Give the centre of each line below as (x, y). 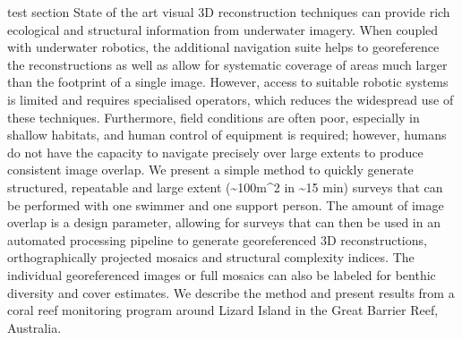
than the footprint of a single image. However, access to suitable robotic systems (228, 82)
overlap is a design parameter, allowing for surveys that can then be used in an (224, 222)
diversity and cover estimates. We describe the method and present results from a (231, 292)
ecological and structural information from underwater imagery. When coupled (223, 29)
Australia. (34, 327)
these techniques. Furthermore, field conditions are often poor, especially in (214, 117)
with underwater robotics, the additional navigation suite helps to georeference (223, 47)
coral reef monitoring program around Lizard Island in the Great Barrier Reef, (223, 310)
